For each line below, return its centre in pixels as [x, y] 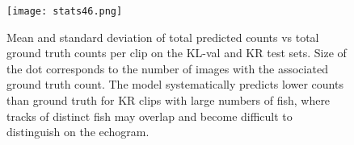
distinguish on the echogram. [78, 132]
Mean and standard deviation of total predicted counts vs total [163, 37]
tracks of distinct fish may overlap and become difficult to [150, 116]
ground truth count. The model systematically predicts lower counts [175, 84]
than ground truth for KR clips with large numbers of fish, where [169, 100]
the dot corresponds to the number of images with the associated [167, 68]
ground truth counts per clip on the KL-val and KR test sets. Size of [177, 53]
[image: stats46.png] [65, 11]
